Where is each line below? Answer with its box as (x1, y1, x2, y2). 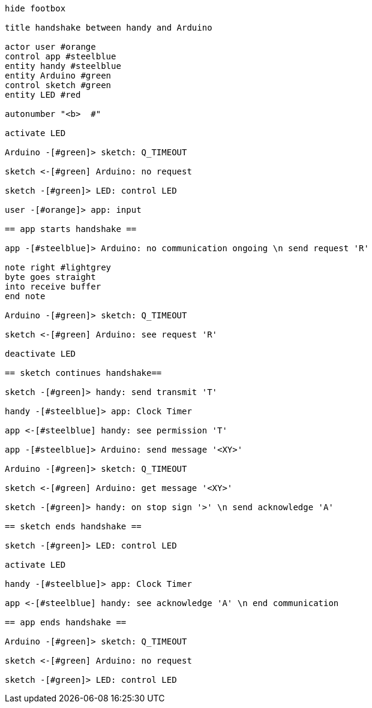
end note (5, 291, 46, 301)
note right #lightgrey (5, 263, 112, 272)
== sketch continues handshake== (5, 368, 162, 378)
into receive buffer (5, 282, 101, 291)
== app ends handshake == (5, 617, 127, 627)
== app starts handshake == (5, 224, 137, 234)
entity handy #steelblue (5, 61, 121, 71)
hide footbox (5, 4, 66, 13)
